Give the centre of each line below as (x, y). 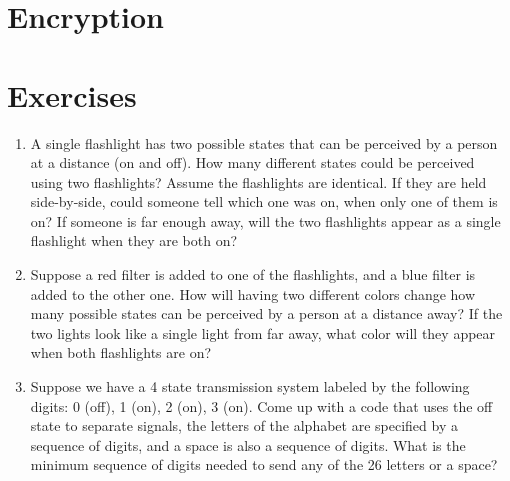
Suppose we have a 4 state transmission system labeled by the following (250, 386)
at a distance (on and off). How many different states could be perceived (252, 162)
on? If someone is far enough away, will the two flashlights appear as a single (265, 220)
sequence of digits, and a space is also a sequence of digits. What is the (248, 444)
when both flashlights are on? (121, 352)
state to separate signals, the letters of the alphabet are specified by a (244, 425)
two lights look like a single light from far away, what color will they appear (263, 332)
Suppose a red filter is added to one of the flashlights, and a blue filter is (253, 274)
